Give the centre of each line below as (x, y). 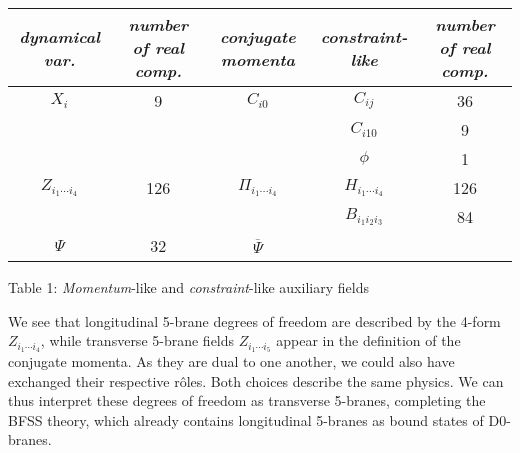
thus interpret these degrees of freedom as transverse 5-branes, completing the (247, 400)
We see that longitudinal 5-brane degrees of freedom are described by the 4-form (254, 320)
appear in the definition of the (368, 340)
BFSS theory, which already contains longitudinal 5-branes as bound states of (246, 419)
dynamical (60, 36)
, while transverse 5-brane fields (137, 340)
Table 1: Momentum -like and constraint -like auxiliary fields (188, 287)
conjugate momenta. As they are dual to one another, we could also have (231, 361)
